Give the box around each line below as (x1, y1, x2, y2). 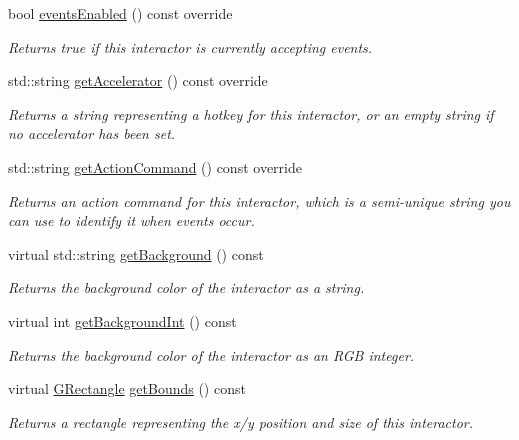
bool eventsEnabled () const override (8, 3, 233, 23)
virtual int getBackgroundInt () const (8, 310, 237, 331)
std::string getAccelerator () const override (8, 70, 268, 91)
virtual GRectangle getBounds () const (8, 378, 246, 399)
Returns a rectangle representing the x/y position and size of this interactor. (8, 411, 474, 432)
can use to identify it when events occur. (8, 210, 255, 231)
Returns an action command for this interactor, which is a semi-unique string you (8, 190, 511, 211)
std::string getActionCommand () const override (8, 156, 302, 177)
